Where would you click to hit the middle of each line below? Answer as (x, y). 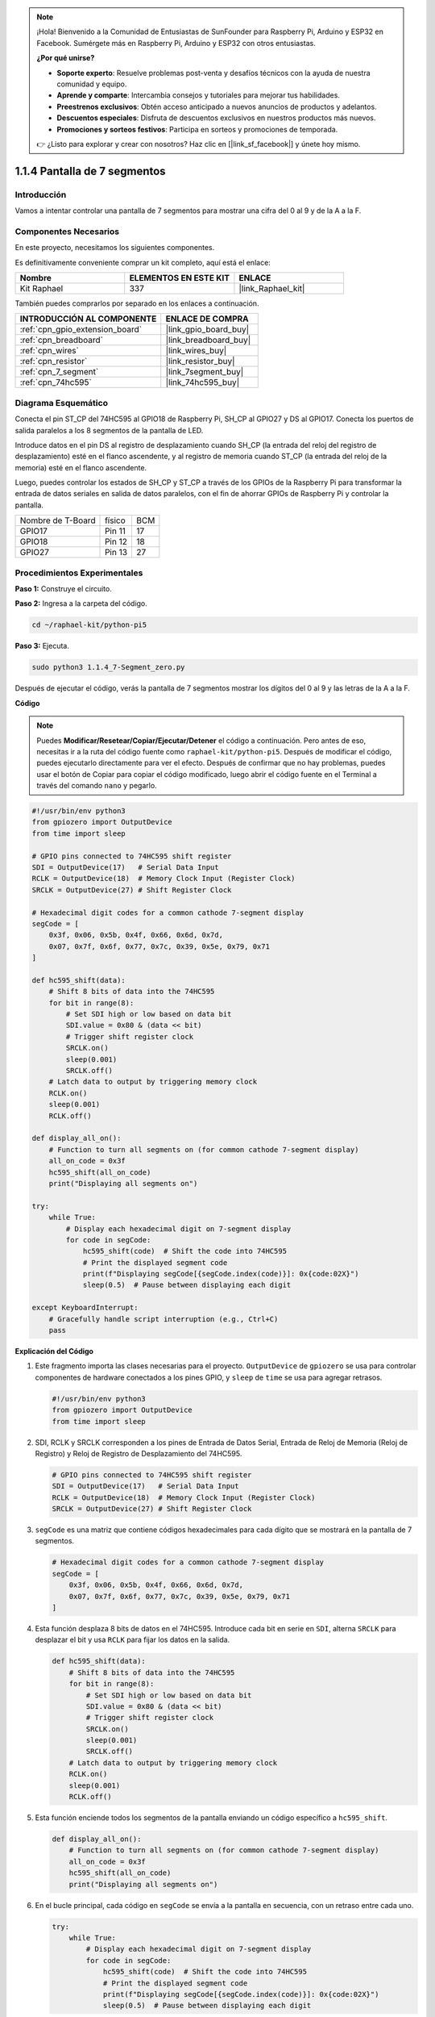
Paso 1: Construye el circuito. (63, 589)
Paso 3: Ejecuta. (42, 646)
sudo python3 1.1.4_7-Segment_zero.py (108, 667)
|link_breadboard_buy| (208, 340)
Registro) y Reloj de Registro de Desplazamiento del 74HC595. (139, 1453)
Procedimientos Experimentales (79, 573)
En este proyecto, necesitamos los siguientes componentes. (115, 248)
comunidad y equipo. (92, 84)
